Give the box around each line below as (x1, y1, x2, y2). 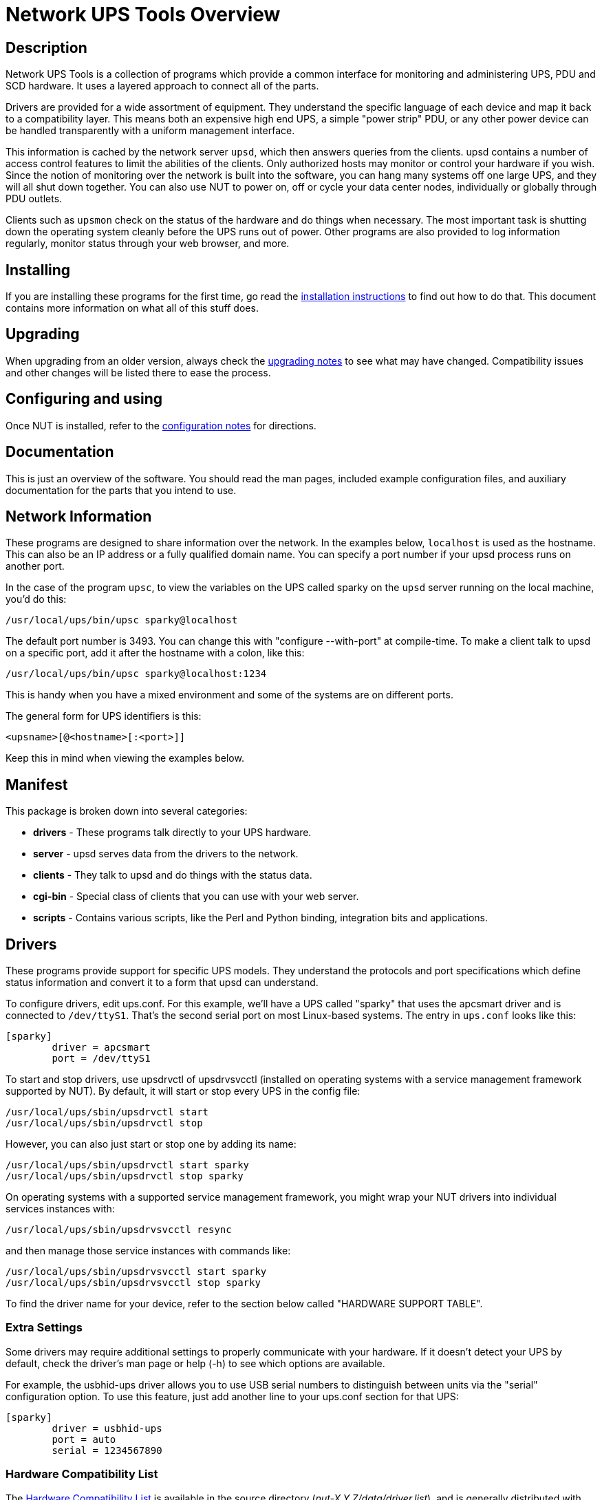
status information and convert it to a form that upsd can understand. (6, 976, 319, 989)
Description (6, 39, 87, 56)
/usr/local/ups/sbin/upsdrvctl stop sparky (6, 1170, 244, 1182)
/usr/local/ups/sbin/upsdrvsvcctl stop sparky (6, 1277, 261, 1289)
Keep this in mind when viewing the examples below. (6, 752, 244, 764)
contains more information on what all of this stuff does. (6, 302, 259, 314)
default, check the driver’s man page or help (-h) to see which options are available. (6, 1357, 385, 1369)
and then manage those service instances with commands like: (6, 1245, 291, 1257)
